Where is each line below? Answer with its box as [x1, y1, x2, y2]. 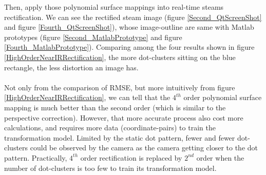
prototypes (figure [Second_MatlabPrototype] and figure [4, 31, 182, 42]
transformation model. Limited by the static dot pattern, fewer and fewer [4, 132, 235, 143]
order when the [196, 152, 244, 163]
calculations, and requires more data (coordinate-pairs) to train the [4, 122, 216, 133]
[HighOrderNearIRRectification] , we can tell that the [4, 92, 170, 103]
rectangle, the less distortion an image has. [4, 62, 139, 72]
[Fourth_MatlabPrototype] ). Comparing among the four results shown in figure [4, 42, 255, 52]
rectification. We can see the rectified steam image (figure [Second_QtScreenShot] [4, 11, 262, 22]
